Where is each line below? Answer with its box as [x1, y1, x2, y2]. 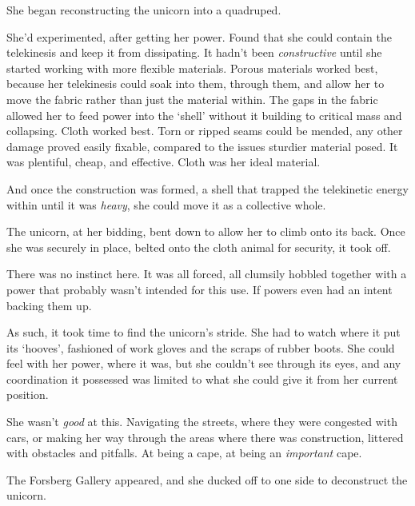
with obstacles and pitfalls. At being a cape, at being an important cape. [6, 444, 362, 461]
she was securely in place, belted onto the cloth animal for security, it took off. [6, 238, 391, 255]
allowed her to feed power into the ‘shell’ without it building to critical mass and [6, 106, 402, 123]
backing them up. [6, 297, 92, 313]
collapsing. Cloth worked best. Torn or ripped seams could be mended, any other [6, 122, 403, 139]
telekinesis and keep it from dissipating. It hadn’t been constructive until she [6, 44, 382, 61]
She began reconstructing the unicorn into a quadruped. [6, 2, 281, 18]
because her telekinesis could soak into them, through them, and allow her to [6, 75, 385, 92]
